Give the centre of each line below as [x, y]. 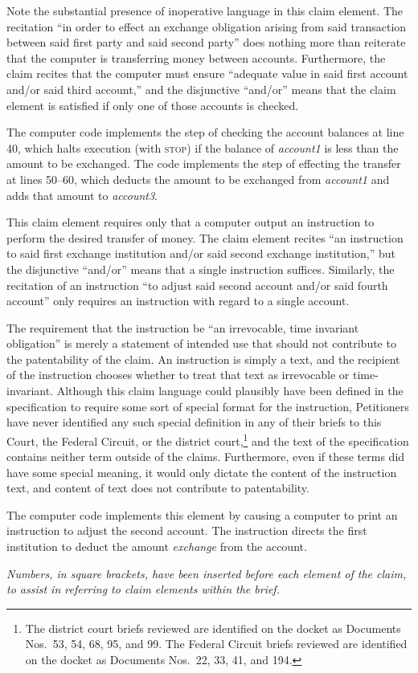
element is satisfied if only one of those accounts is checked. [153, 105]
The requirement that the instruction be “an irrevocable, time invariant [183, 327]
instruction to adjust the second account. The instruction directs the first [187, 530]
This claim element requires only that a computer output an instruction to [191, 222]
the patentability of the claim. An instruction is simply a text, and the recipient [203, 359]
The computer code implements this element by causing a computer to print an [202, 514]
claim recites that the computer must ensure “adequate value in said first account [207, 73]
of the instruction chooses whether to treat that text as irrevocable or [178, 375]
